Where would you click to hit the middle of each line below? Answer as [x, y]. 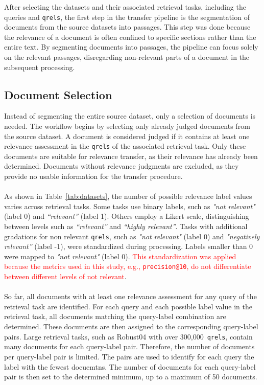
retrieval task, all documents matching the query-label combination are [115, 316]
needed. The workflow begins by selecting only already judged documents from [127, 126]
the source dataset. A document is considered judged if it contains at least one [127, 136]
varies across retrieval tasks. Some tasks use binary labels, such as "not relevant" [130, 206]
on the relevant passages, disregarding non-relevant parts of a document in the [127, 57]
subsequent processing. [40, 67]
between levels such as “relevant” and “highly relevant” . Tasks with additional [126, 226]
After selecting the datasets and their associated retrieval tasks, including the [125, 7]
